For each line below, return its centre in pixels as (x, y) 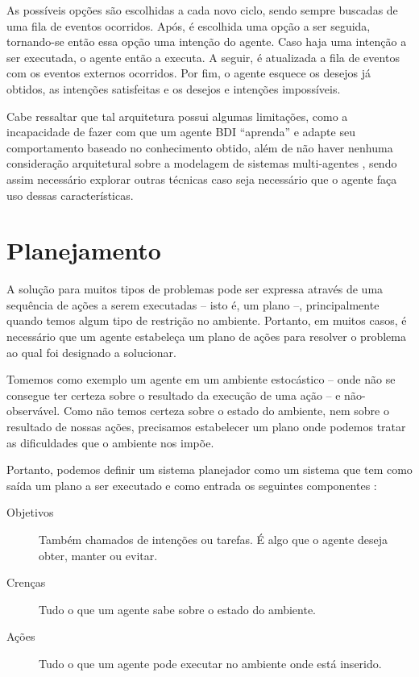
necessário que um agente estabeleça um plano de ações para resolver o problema (206, 336)
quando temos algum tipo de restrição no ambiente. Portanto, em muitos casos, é (207, 320)
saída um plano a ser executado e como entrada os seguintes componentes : (192, 485)
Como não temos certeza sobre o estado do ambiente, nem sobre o (226, 411)
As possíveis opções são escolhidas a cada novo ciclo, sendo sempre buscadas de (202, 10)
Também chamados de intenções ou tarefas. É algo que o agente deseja (213, 539)
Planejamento (84, 250)
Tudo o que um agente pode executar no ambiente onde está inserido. (210, 663)
